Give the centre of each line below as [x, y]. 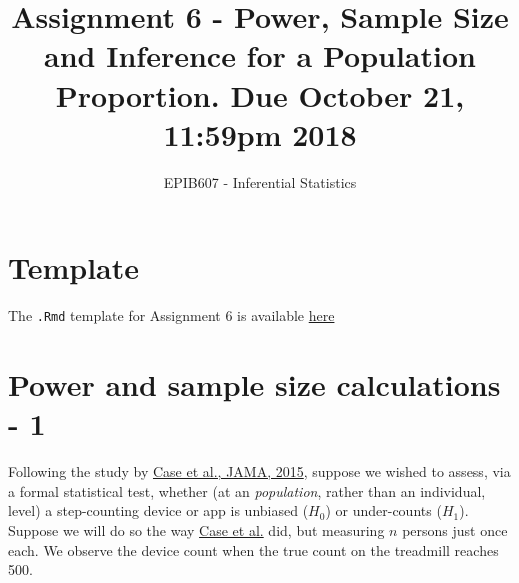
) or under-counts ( [383, 510]
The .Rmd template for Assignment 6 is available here [171, 315]
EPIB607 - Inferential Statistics [260, 181]
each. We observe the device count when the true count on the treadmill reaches [253, 549]
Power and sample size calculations [254, 384]
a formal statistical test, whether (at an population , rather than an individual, [247, 490]
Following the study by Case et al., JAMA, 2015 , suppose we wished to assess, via [259, 471]
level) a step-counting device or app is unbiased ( [158, 510]
